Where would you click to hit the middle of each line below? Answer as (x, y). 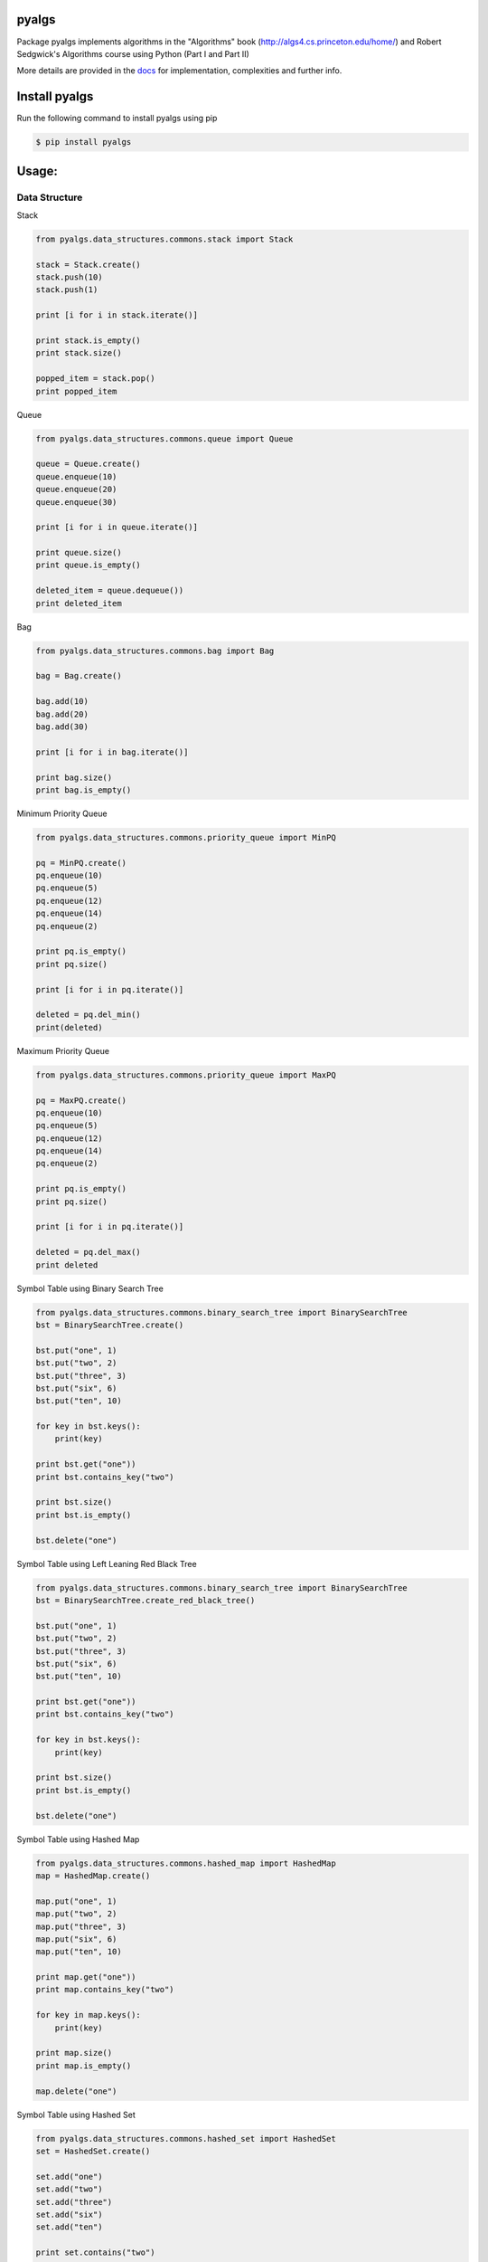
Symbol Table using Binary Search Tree (90, 1288)
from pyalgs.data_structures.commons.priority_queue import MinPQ (186, 837)
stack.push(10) (69, 277)
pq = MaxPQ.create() (81, 1100)
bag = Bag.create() (79, 676)
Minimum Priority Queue (62, 813)
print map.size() (74, 2053)
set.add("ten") (69, 2227)
